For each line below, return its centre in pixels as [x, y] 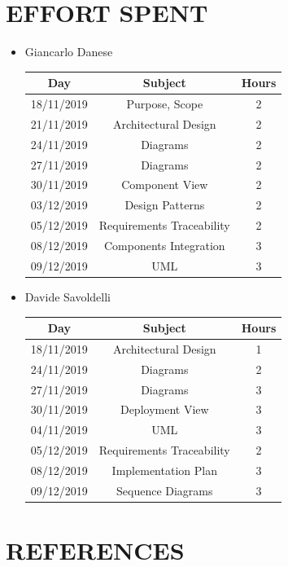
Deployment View [164, 409]
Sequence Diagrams [165, 490]
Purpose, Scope [165, 104]
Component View [165, 185]
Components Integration [164, 245]
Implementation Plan [164, 470]
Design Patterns [165, 205]
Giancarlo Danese [69, 52]
